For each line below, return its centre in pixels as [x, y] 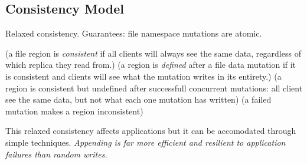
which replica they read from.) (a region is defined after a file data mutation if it [151, 65]
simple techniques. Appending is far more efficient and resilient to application [146, 142]
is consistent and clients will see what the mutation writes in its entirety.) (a [143, 76]
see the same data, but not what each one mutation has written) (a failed [138, 99]
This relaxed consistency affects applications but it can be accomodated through [151, 131]
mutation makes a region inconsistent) [74, 111]
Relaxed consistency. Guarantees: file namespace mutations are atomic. [134, 33]
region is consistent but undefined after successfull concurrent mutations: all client [154, 88]
